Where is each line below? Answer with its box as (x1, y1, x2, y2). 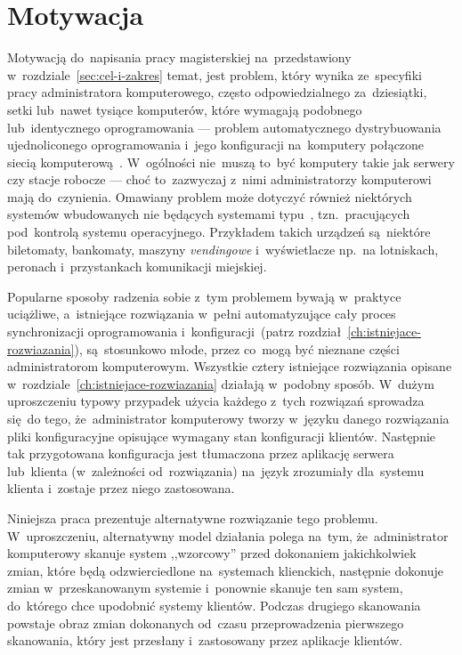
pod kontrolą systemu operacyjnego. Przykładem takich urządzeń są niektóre (7, 222, 431, 241)
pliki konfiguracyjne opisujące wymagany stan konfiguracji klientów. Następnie (7, 426, 436, 445)
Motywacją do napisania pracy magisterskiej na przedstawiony (7, 48, 352, 67)
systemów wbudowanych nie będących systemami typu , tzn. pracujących (7, 205, 410, 223)
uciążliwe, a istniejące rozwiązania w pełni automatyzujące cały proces (7, 304, 396, 323)
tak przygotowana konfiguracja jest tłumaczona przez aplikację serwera (7, 444, 394, 463)
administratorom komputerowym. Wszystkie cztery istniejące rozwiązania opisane (7, 357, 452, 376)
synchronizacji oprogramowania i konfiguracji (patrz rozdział (7, 322, 342, 341)
